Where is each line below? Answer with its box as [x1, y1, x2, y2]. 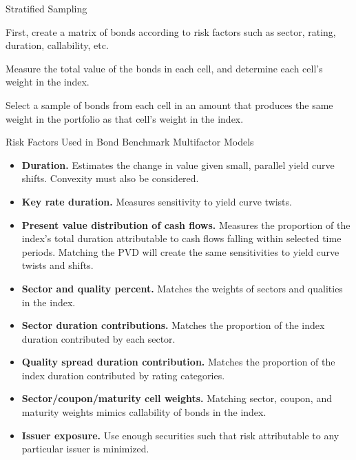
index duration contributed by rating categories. [21, 368, 225, 382]
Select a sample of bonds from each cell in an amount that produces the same [6, 97, 333, 112]
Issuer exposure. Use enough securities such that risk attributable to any [21, 428, 339, 442]
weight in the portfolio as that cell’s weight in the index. [6, 111, 244, 126]
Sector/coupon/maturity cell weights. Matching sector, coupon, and [21, 391, 332, 406]
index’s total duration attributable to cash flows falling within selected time [21, 231, 342, 246]
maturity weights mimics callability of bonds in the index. [21, 405, 266, 419]
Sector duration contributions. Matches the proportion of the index [21, 318, 325, 332]
